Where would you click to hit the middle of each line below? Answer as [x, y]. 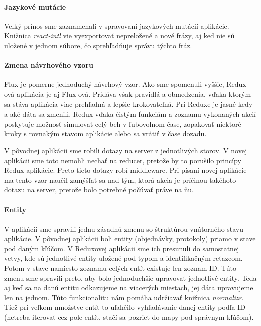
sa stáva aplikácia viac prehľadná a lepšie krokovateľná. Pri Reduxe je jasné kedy [128, 104]
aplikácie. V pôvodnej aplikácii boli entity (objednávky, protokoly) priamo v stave [130, 238]
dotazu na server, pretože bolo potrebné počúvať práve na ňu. [99, 190]
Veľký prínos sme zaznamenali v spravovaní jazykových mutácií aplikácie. [117, 25]
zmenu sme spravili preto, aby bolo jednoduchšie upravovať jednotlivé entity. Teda [130, 278]
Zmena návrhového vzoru [49, 65]
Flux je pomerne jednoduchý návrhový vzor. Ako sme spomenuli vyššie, [114, 84]
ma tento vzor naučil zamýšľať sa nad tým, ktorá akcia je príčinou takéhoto [120, 180]
